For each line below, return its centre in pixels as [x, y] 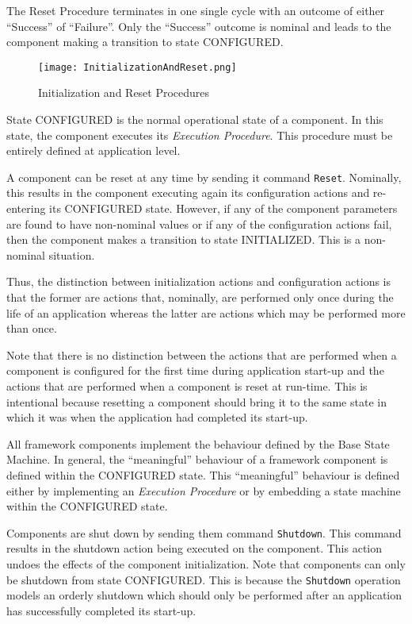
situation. [72, 254]
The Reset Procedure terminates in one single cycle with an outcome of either [196, 10]
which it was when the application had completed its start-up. [157, 417]
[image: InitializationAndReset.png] [137, 67]
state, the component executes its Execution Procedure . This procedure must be [200, 135]
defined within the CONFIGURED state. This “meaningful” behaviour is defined [203, 474]
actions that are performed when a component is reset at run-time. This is [187, 386]
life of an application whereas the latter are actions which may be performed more [206, 312]
